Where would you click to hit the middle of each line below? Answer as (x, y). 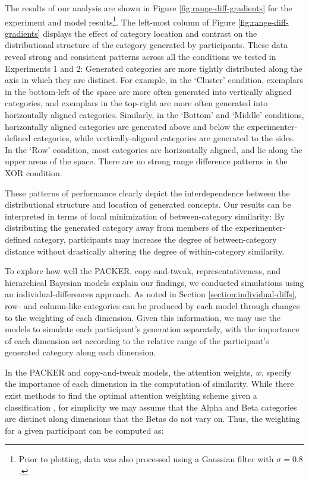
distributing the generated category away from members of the (119, 228)
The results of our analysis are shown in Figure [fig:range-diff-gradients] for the (149, 8)
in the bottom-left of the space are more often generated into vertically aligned (148, 91)
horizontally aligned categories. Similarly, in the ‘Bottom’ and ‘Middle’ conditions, (154, 115)
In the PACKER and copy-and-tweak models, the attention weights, (129, 372)
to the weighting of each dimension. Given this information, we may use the (143, 317)
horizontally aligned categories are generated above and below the (125, 126)
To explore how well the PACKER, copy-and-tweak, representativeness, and (143, 271)
